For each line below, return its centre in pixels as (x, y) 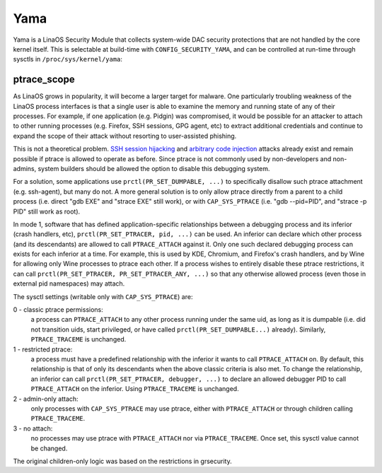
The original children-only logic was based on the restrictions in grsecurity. (123, 461)
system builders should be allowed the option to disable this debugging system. (154, 168)
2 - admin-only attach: (46, 399)
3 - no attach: (33, 428)
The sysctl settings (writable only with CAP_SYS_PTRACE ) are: (103, 296)
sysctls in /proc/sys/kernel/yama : (68, 59)
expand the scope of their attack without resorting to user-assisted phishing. (125, 136)
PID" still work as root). (47, 211)
